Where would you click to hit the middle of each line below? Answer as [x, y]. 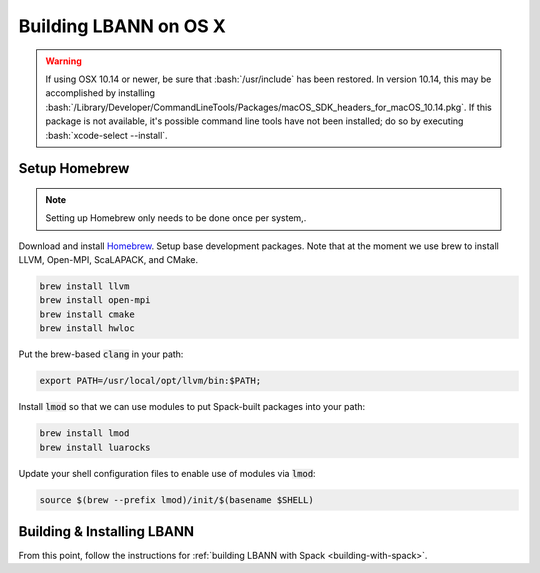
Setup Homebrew [74, 168]
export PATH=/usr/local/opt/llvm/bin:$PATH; [150, 381]
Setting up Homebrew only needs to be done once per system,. [176, 218]
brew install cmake [87, 314]
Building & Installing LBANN [106, 531]
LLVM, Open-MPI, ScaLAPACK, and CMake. [108, 260]
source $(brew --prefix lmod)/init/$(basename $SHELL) [176, 499]
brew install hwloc [87, 328]
